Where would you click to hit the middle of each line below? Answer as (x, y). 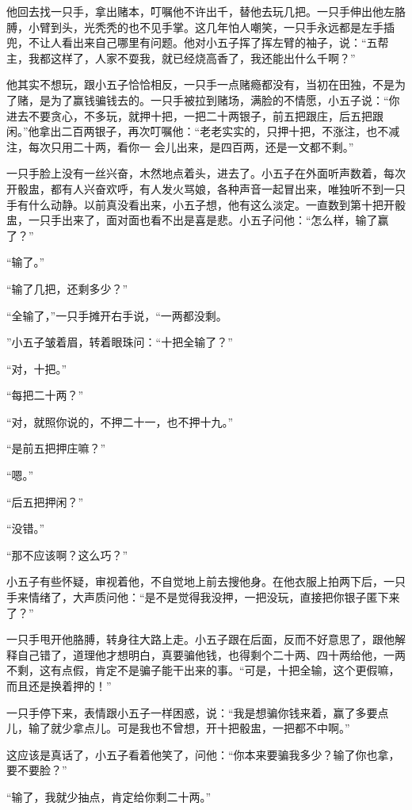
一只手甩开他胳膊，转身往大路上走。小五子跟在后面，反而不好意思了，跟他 (200, 639)
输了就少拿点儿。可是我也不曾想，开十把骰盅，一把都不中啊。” (189, 728)
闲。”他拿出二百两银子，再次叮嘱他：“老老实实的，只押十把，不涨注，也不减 (203, 131)
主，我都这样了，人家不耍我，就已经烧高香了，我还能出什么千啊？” (181, 57)
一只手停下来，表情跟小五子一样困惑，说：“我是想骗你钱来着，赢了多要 (192, 712)
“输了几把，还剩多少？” (67, 288)
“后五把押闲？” (45, 501)
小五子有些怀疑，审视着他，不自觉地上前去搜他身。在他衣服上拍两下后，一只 (206, 581)
